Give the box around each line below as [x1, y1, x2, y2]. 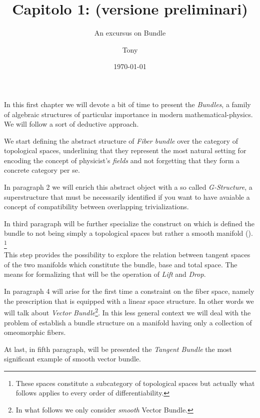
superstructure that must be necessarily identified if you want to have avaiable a [4, 191, 250, 202]
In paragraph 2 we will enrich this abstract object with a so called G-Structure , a [4, 182, 252, 192]
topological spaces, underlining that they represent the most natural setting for [4, 145, 246, 156]
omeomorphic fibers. [4, 327, 66, 337]
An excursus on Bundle [94, 28, 166, 38]
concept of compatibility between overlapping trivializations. [4, 201, 189, 212]
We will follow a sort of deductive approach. [4, 119, 139, 129]
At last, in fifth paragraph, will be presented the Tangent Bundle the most [4, 343, 232, 354]
